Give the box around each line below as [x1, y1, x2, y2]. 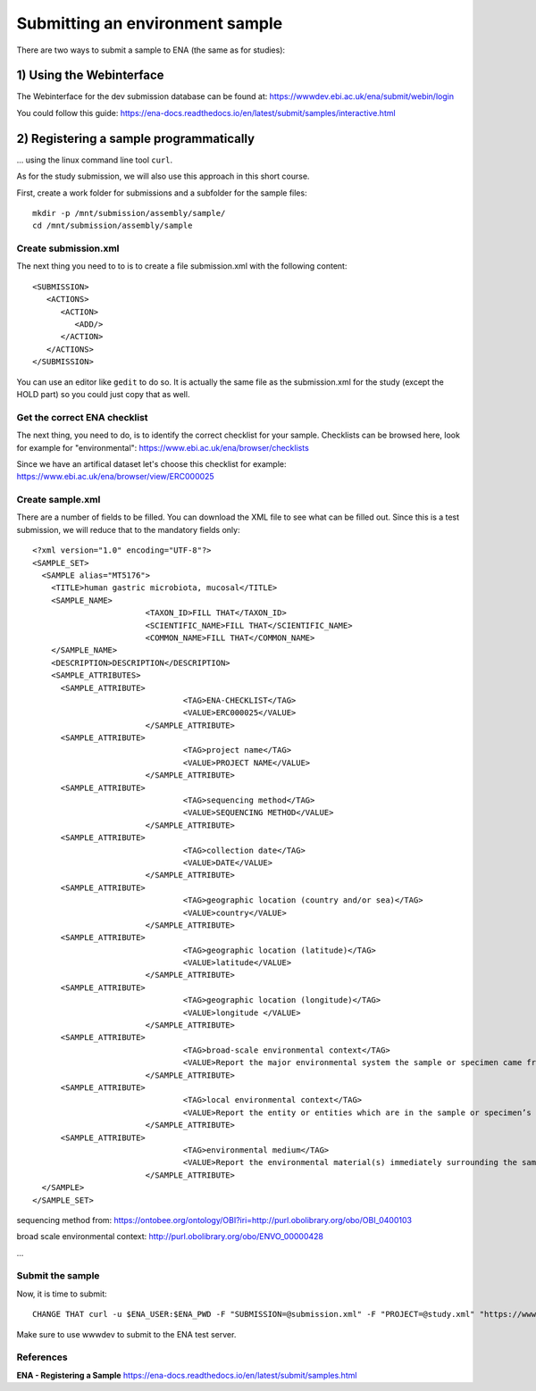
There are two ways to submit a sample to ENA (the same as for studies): [16, 45, 286, 55]
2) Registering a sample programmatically [16, 130, 255, 146]
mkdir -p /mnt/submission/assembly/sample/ [32, 208, 226, 218]
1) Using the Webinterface [16, 68, 164, 83]
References [16, 1351, 68, 1363]
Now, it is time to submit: [16, 1288, 107, 1299]
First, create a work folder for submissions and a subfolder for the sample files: [16, 187, 307, 198]
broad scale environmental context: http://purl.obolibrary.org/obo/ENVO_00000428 [16, 1231, 323, 1242]
